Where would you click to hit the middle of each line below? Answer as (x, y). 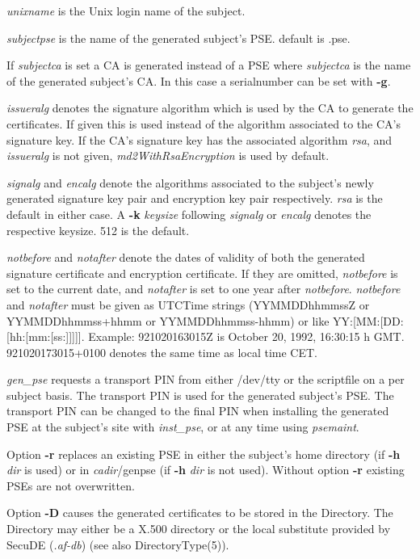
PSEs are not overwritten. (71, 485)
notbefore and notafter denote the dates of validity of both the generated (186, 257)
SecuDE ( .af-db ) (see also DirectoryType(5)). (118, 544)
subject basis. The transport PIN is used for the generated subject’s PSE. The (200, 395)
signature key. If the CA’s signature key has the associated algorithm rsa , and (199, 139)
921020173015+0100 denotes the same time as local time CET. (162, 352)
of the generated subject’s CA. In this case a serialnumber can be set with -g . (199, 80)
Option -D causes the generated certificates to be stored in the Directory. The (200, 513)
